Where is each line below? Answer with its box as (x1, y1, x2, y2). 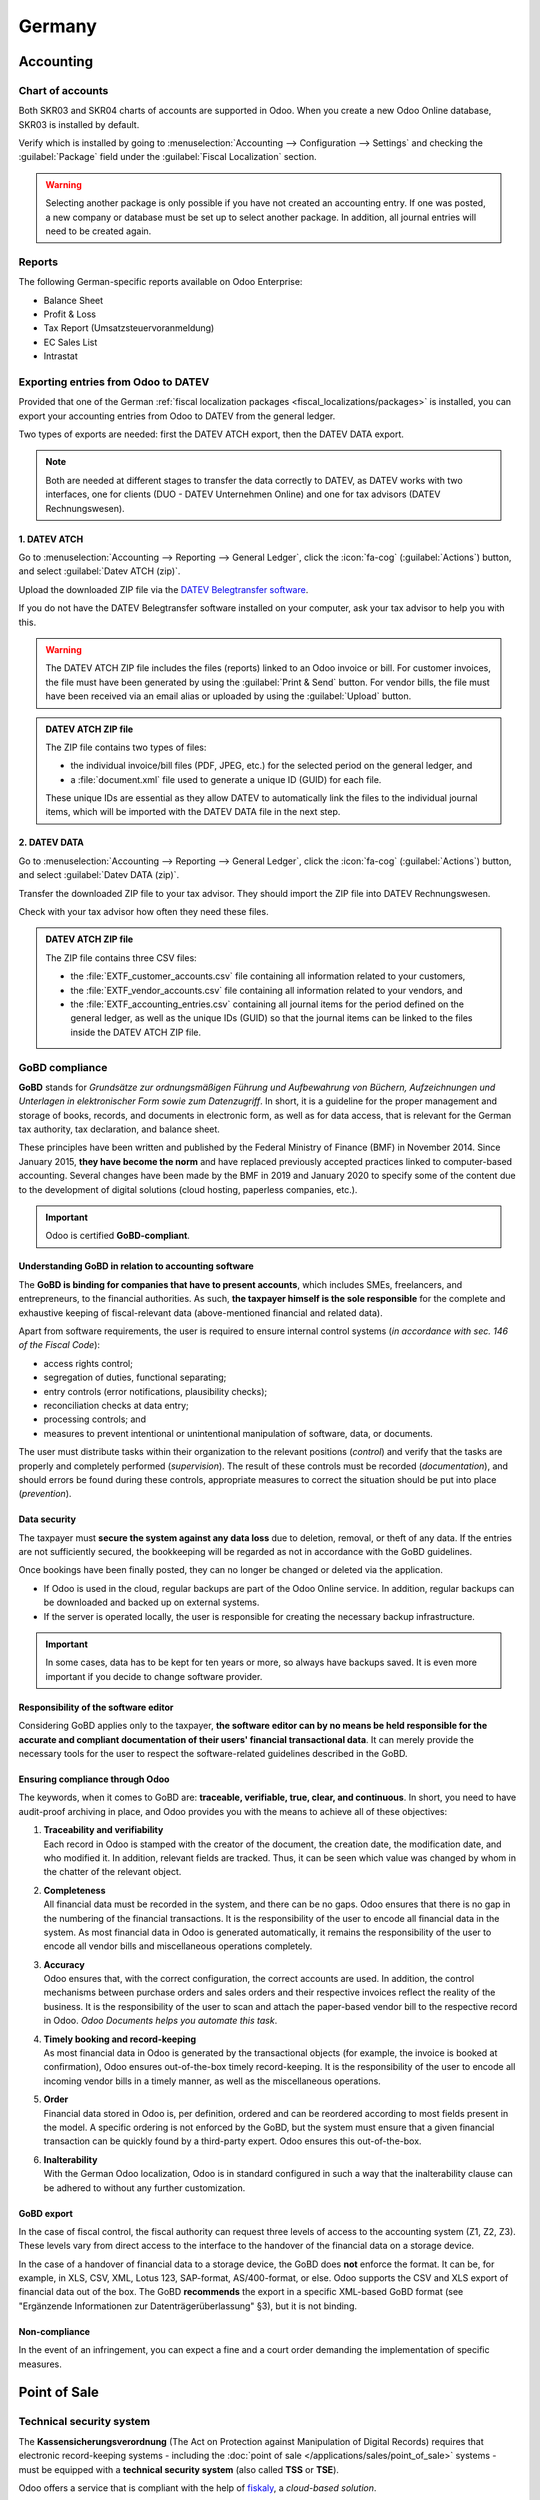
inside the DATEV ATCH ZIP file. (70, 1026, 202, 1038)
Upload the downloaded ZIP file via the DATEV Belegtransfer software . (18, 583, 309, 595)
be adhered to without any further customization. (43, 2181, 246, 2194)
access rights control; (43, 1357, 134, 1369)
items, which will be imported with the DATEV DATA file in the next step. (45, 806, 341, 818)
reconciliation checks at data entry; (43, 1399, 189, 1411)
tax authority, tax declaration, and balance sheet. (18, 1123, 220, 1135)
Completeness (43, 1884, 106, 1896)
